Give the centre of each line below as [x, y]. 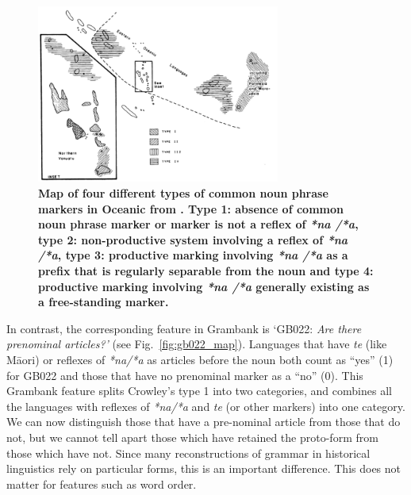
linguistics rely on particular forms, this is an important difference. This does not [204, 468]
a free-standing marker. [104, 302]
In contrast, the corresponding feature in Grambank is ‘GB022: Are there [184, 328]
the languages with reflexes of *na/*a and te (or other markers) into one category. [206, 406]
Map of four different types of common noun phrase [183, 193]
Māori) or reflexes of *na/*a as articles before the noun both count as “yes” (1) [200, 360]
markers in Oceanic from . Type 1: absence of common [191, 208]
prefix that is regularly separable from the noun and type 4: [206, 271]
